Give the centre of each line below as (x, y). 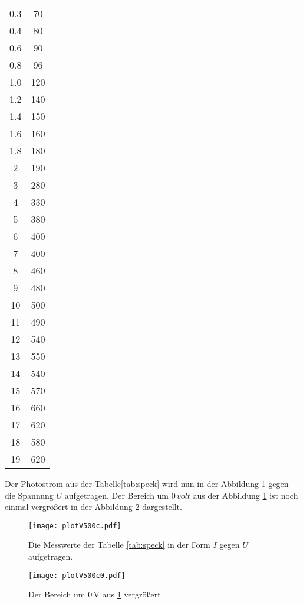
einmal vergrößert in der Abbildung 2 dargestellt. (93, 507)
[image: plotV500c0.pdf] (77, 575)
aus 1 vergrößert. (133, 594)
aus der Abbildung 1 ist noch (246, 495)
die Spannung (29, 495)
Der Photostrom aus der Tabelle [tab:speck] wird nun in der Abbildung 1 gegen (147, 483)
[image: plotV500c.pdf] (75, 526)
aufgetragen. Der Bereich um (117, 495)
